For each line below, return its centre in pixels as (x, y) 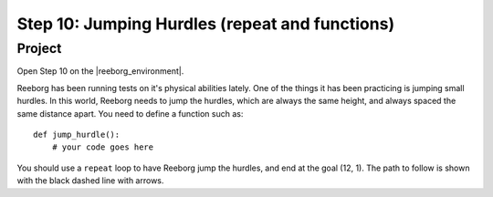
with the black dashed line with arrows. (90, 181)
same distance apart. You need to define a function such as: (130, 113)
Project (39, 48)
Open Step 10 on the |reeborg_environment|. (100, 71)
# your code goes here (103, 147)
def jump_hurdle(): (77, 134)
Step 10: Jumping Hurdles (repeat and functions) (206, 24)
